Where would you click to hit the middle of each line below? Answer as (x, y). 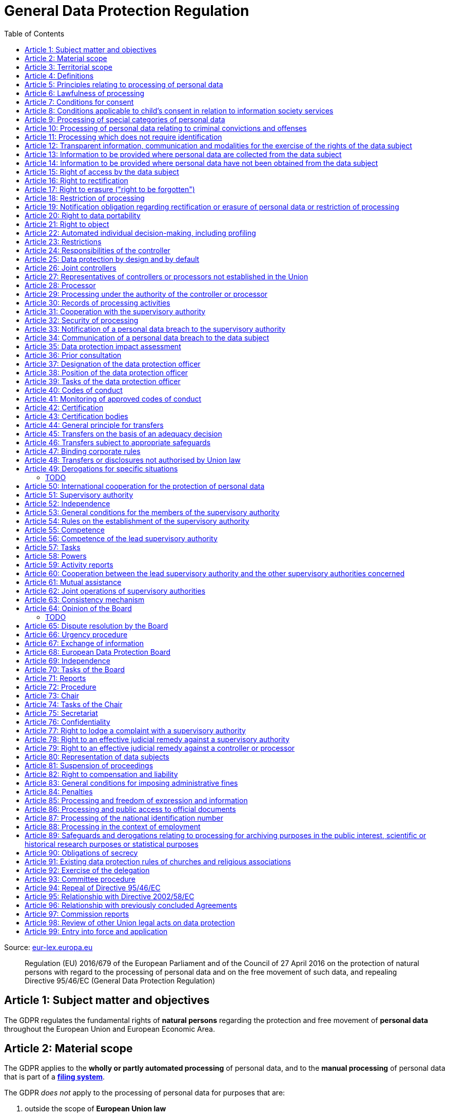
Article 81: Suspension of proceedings (89, 765)
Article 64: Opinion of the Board (78, 608)
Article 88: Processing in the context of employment (113, 826)
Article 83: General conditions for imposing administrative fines (131, 783)
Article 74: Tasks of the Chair (74, 704)
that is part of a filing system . (55, 1077)
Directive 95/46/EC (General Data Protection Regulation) (120, 980)
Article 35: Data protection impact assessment (103, 346)
